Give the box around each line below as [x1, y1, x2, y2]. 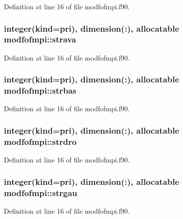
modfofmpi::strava [4, 33, 76, 45]
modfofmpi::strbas [4, 84, 77, 97]
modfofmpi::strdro [4, 135, 77, 147]
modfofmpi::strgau [4, 186, 78, 199]
